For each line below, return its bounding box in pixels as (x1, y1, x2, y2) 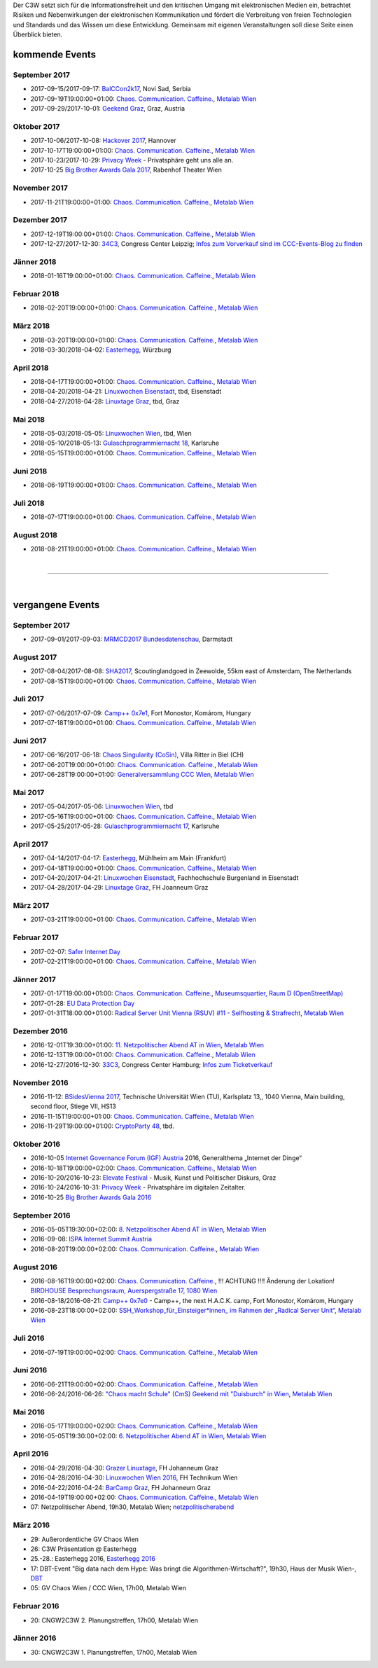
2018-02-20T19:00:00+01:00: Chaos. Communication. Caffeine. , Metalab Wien (30, 303, 258, 312)
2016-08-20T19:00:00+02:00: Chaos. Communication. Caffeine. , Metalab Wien (30, 1244, 260, 1253)
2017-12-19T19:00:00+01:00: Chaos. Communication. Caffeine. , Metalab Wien (30, 230, 255, 238)
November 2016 (13, 1077, 69, 1087)
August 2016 (13, 1262, 57, 1271)
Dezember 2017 (13, 215, 68, 225)
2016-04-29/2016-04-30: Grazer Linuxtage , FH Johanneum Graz (30, 1463, 219, 1472)
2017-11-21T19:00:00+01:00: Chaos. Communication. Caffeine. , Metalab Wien (30, 198, 254, 206)
